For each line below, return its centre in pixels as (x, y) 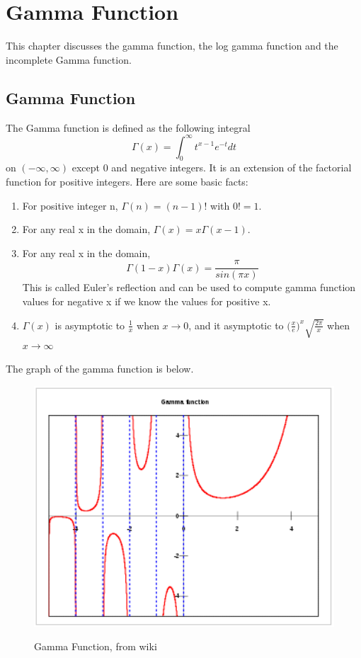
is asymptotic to (90, 325)
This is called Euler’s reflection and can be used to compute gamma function (189, 287)
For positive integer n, (70, 205)
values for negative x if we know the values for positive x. (147, 301)
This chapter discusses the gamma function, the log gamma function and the (172, 46)
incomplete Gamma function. (69, 59)
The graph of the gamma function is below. (100, 369)
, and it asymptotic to (236, 325)
